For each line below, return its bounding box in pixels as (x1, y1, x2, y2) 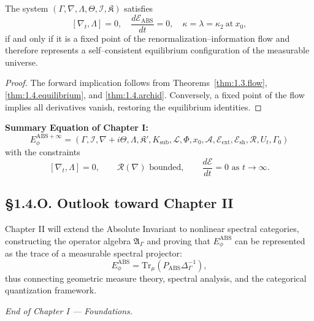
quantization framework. (5, 284, 97, 296)
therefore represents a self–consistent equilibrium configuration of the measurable (5, 44, 310, 56)
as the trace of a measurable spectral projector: (5, 246, 182, 259)
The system (5, 2, 48, 14)
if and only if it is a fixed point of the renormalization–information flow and (5, 31, 290, 44)
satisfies (124, 2, 153, 14)
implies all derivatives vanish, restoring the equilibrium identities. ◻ (5, 100, 262, 113)
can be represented (235, 234, 305, 247)
